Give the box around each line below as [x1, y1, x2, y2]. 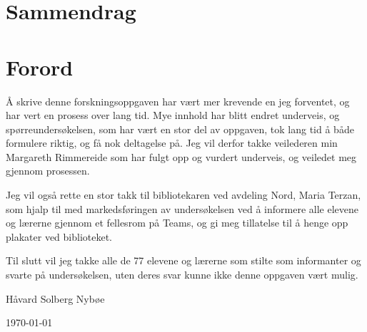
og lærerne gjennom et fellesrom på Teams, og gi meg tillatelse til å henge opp [6, 215, 348, 230]
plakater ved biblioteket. [6, 229, 113, 244]
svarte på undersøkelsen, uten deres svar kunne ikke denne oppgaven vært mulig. [6, 267, 358, 282]
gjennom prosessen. [6, 163, 90, 178]
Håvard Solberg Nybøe [6, 291, 105, 306]
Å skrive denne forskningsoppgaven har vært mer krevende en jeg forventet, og [6, 93, 350, 108]
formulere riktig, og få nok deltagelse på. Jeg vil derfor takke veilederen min [6, 135, 338, 150]
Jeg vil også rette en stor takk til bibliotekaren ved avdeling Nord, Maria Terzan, [6, 187, 361, 202]
